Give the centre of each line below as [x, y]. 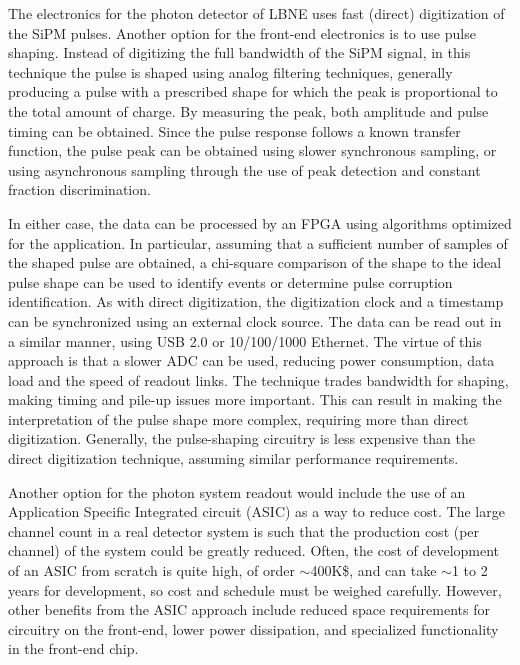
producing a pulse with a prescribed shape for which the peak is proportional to [253, 91]
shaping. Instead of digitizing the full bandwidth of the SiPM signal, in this [239, 52]
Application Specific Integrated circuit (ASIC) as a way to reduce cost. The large [256, 511]
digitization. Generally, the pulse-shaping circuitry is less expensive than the [241, 438]
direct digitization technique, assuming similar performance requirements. [233, 458]
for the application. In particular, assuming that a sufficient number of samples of [258, 242]
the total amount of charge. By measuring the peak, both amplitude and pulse [248, 110]
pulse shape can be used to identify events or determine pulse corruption [230, 281]
